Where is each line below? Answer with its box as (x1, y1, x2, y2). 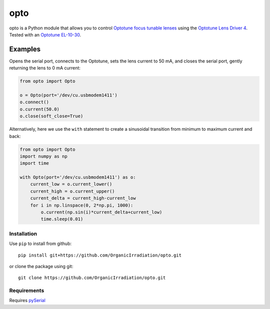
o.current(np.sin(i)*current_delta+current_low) (40, 210, 162, 215)
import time (19, 160, 49, 166)
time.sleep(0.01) (40, 216, 83, 222)
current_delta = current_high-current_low (30, 195, 136, 201)
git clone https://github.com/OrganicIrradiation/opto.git (18, 275, 166, 281)
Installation (9, 230, 37, 237)
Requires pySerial (9, 298, 46, 304)
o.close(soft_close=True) (19, 113, 83, 119)
